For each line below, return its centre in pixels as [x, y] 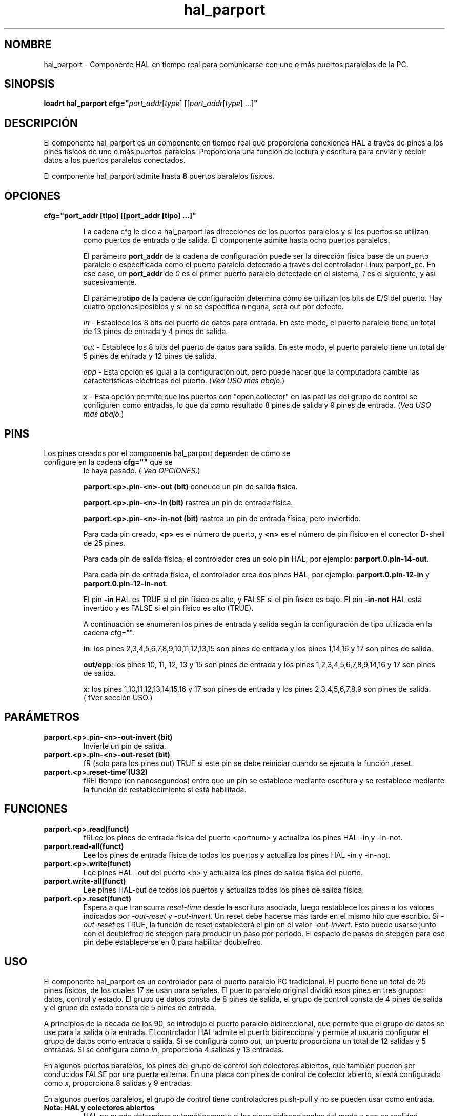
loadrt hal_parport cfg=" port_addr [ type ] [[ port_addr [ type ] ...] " [151, 104]
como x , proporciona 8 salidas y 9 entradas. [118, 1083]
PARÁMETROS [42, 717]
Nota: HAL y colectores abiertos [99, 1107]
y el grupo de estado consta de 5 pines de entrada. [130, 1007]
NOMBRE [28, 45]
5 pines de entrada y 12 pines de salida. [150, 356]
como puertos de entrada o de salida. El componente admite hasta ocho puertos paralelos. [237, 240]
